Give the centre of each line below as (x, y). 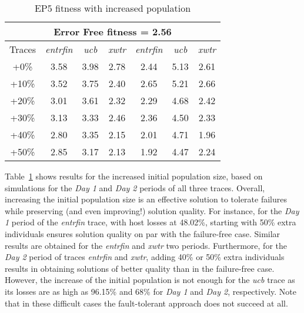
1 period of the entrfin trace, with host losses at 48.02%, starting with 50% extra (151, 222)
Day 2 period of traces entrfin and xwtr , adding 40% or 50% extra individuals (145, 257)
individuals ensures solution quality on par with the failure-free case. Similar (143, 233)
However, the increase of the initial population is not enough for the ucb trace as (150, 280)
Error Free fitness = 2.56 (113, 31)
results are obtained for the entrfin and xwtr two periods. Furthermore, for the (146, 245)
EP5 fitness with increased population (113, 8)
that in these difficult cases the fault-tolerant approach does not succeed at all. (146, 303)
